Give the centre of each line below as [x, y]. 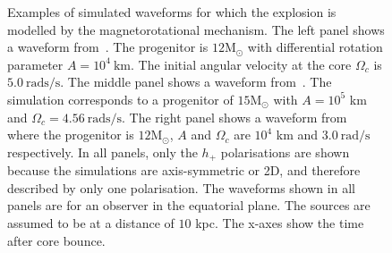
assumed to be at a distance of [91, 222]
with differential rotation [315, 47]
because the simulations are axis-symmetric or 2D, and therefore [184, 170]
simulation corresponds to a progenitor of [120, 99]
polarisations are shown [285, 152]
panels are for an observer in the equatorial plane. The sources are [189, 205]
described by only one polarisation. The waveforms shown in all [181, 187]
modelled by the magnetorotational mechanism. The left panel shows [196, 29]
